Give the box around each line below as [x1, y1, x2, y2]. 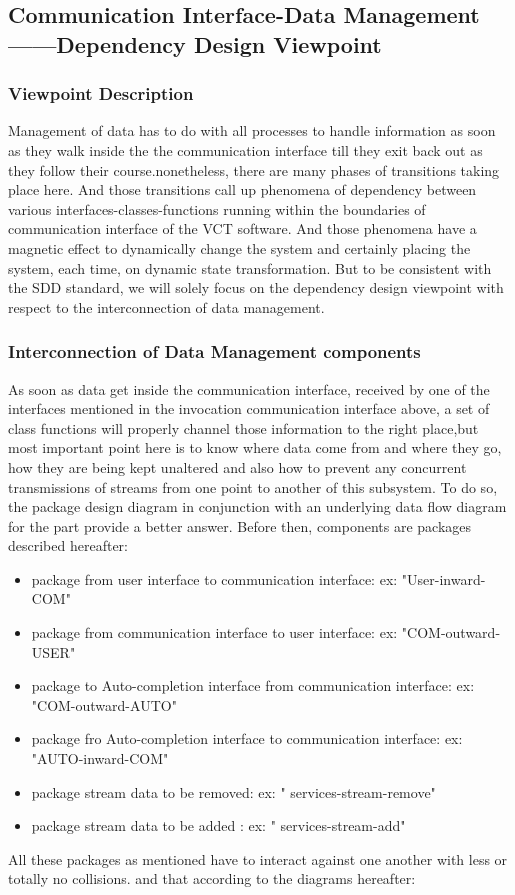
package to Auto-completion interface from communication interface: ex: [31, 675, 475, 696]
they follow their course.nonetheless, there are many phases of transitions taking [8, 159, 500, 180]
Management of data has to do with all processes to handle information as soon [8, 120, 496, 141]
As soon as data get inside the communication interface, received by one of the [8, 378, 490, 399]
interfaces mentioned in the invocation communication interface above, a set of [8, 398, 490, 419]
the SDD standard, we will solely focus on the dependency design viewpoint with [8, 277, 504, 298]
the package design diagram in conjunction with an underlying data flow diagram [8, 496, 507, 517]
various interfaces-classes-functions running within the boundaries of [8, 198, 426, 219]
